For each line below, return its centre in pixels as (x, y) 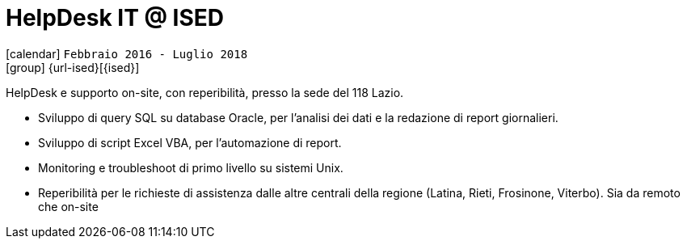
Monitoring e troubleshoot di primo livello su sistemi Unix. (191, 167)
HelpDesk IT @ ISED (115, 18)
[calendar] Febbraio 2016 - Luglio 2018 (127, 53)
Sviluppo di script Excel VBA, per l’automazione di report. (190, 142)
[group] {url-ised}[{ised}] (73, 67)
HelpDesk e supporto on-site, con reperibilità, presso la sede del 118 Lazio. (205, 92)
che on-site (68, 206)
